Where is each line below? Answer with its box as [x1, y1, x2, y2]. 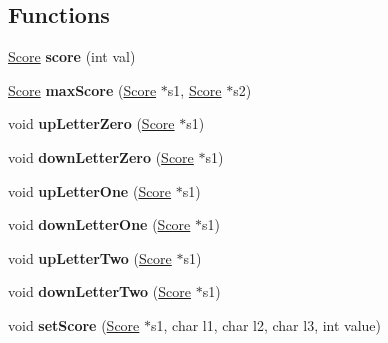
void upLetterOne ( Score [8, 180, 172, 201]
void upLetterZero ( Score [8, 113, 175, 134]
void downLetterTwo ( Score [8, 281, 191, 302]
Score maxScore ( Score [8, 79, 157, 100]
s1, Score [167, 79, 222, 100]
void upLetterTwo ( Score [8, 247, 172, 268]
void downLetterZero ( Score [8, 146, 194, 167]
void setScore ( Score [8, 314, 140, 335]
